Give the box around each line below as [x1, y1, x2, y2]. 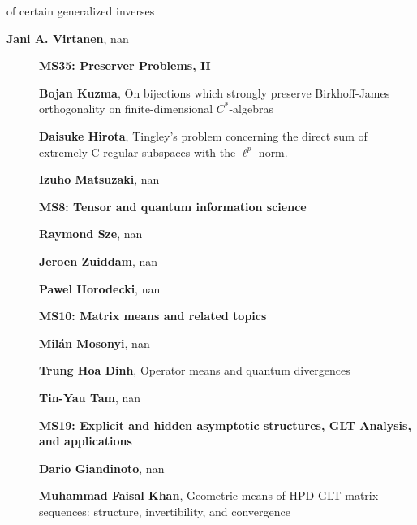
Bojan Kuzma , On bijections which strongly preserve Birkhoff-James [39, 84, 390, 101]
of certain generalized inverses [6, 2, 155, 19]
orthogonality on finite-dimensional [39, 100, 213, 117]
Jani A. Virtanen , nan [6, 29, 129, 46]
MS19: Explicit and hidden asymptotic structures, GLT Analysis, [39, 416, 411, 433]
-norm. [255, 143, 288, 160]
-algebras [229, 100, 273, 117]
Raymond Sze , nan [39, 225, 143, 242]
